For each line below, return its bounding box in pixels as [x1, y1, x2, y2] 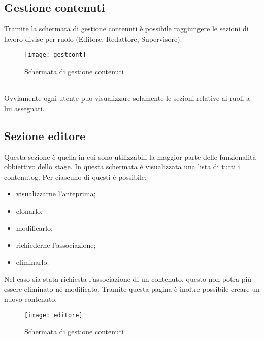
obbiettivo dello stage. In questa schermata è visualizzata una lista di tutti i [4, 161, 240, 172]
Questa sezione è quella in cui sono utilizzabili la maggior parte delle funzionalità [4, 151, 256, 162]
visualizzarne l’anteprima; [16, 188, 96, 199]
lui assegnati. [4, 103, 45, 113]
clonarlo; [16, 206, 43, 216]
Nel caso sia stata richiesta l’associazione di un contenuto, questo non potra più [4, 274, 252, 284]
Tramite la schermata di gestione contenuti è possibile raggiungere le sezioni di [4, 23, 249, 34]
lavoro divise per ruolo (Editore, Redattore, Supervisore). [4, 33, 182, 44]
